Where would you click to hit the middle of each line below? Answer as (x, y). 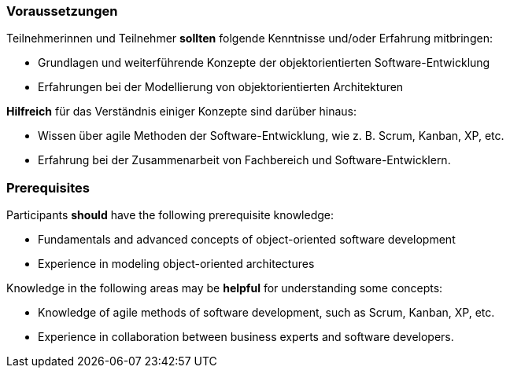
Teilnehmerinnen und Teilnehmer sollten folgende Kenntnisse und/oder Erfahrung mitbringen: (249, 38)
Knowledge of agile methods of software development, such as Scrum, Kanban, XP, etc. (266, 313)
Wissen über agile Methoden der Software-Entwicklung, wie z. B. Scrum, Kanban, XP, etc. (271, 136)
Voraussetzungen (62, 11)
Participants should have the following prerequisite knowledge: (170, 215)
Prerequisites (48, 187)
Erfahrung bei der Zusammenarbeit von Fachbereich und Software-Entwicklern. (244, 160)
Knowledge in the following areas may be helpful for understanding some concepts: (225, 288)
